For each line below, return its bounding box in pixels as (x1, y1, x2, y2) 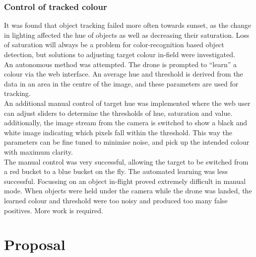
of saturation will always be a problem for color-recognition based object (4, 39, 224, 50)
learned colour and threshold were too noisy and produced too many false (4, 195, 228, 205)
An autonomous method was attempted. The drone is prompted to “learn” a (4, 59, 237, 69)
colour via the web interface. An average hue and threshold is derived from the (4, 69, 243, 79)
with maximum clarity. (4, 146, 73, 157)
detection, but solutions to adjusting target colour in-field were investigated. (4, 49, 235, 59)
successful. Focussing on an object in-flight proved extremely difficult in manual (4, 175, 246, 186)
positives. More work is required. (4, 205, 103, 215)
